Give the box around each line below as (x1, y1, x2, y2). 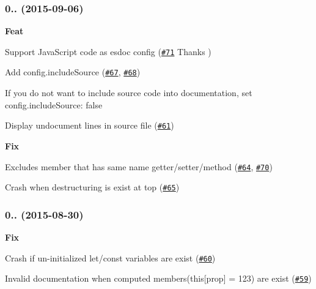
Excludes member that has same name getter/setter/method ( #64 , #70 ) (5, 160, 273, 173)
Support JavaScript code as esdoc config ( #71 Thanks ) (5, 45, 211, 58)
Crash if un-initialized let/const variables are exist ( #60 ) (5, 251, 216, 264)
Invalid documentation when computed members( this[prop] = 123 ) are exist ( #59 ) (5, 272, 312, 285)
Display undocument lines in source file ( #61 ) (5, 119, 174, 132)
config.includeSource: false (5, 98, 103, 111)
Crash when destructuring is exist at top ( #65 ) (5, 181, 180, 193)
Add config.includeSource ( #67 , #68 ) (5, 66, 141, 78)
